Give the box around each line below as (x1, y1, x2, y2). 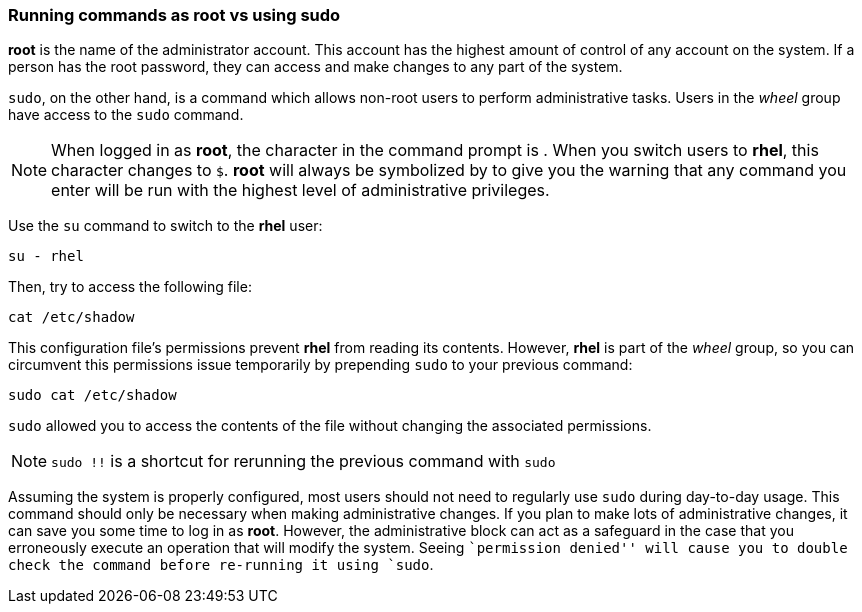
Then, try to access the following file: (8, 278, 252, 296)
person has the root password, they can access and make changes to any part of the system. (8, 58, 623, 76)
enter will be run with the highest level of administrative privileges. (51, 180, 550, 201)
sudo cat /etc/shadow (8, 387, 177, 404)
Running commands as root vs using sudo (8, 5, 341, 25)
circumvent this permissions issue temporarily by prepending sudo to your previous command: (8, 356, 633, 374)
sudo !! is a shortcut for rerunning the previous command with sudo (51, 451, 556, 472)
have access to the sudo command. (8, 106, 244, 124)
